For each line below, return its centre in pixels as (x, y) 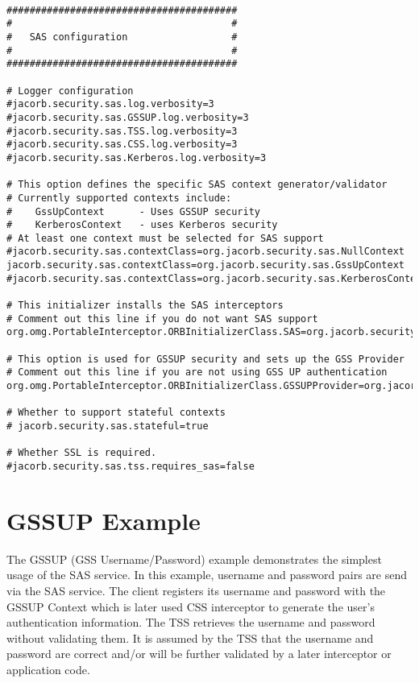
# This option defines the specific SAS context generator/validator (197, 185)
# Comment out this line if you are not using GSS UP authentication (197, 373)
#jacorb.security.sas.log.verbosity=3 (110, 104)
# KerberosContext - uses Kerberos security (142, 225)
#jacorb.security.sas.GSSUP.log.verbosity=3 (128, 117)
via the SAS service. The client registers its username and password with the (196, 590)
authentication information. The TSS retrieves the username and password (191, 622)
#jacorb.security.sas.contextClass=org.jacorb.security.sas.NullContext (205, 252)
